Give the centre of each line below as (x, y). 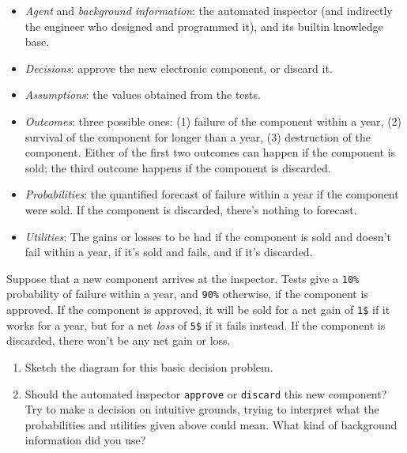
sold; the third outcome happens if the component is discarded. (178, 167)
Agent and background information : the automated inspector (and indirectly (209, 10)
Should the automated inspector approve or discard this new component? (206, 393)
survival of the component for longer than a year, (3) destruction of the (198, 136)
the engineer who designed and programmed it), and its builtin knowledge (204, 26)
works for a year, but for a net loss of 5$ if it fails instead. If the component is (196, 325)
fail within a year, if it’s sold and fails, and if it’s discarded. (169, 252)
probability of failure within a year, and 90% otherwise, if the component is (187, 294)
